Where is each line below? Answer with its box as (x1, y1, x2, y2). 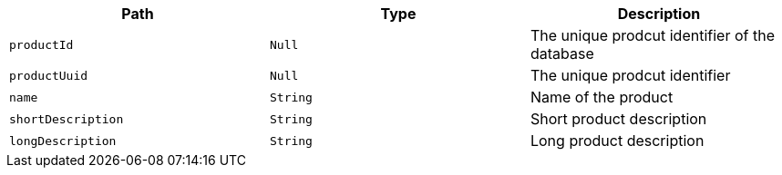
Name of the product (530, 88, 674, 106)
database (530, 44, 594, 63)
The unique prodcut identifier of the (530, 26, 775, 44)
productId (9, 37, 74, 52)
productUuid (9, 68, 88, 83)
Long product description (530, 131, 705, 150)
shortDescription (9, 112, 124, 126)
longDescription (9, 133, 117, 148)
